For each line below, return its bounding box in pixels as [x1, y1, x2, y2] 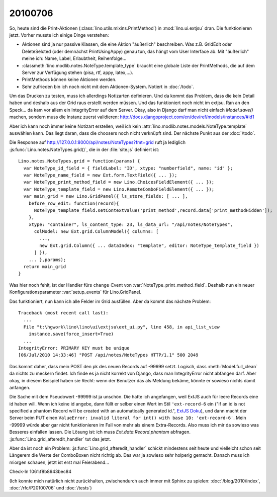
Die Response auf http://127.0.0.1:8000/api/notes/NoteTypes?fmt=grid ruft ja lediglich [9, 139, 186, 145]
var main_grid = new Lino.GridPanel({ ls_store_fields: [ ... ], [23, 194, 188, 199]
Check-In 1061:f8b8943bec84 [9, 468, 71, 475]
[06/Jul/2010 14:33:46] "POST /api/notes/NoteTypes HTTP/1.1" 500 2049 [18, 352, 199, 358]
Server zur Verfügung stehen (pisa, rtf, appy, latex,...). [22, 69, 133, 75]
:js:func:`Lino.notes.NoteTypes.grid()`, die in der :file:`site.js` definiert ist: [9, 146, 159, 152]
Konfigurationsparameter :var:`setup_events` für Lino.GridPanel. [9, 289, 142, 295]
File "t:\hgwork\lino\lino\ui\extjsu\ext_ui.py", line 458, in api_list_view [23, 324, 220, 329]
